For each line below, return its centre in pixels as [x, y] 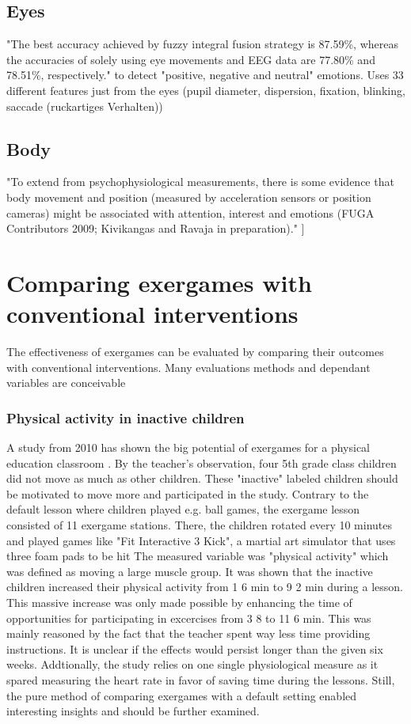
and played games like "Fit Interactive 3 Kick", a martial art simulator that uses [201, 540]
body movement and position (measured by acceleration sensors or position [189, 197]
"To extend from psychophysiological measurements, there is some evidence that [200, 182]
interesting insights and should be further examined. [133, 711]
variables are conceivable [66, 383]
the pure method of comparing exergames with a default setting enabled [182, 695]
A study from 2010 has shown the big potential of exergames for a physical [188, 447]
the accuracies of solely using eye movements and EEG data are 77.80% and [191, 59]
